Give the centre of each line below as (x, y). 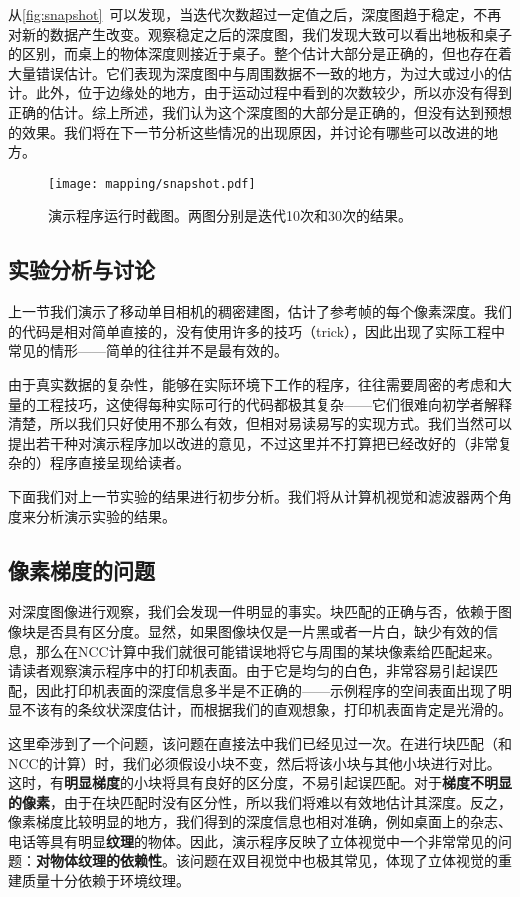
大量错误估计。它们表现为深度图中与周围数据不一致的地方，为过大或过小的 (253, 72)
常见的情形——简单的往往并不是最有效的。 (148, 350)
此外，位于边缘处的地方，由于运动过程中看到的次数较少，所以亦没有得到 (273, 92)
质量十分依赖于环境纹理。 (105, 880)
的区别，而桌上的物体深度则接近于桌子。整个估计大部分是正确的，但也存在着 (260, 53)
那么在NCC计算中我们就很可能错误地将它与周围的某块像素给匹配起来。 (268, 650)
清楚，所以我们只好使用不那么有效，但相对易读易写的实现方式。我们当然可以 (260, 423)
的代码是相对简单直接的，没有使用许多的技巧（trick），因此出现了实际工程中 (257, 330)
